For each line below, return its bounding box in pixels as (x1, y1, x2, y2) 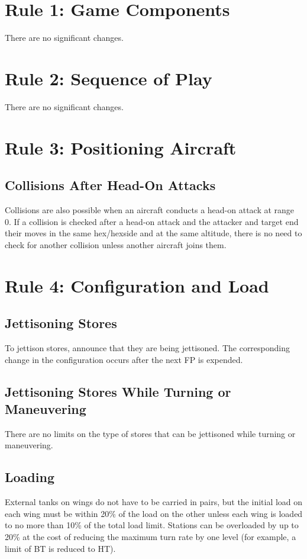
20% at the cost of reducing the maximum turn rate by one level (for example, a (5, 530, 296, 542)
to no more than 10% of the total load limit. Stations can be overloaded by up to (5, 519, 299, 531)
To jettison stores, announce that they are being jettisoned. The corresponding (5, 341, 290, 354)
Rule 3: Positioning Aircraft (5, 135, 237, 159)
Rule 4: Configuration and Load (5, 273, 269, 297)
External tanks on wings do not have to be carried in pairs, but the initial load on (5, 496, 303, 508)
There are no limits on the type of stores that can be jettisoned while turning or (5, 427, 296, 439)
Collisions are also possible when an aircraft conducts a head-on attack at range (5, 204, 295, 216)
